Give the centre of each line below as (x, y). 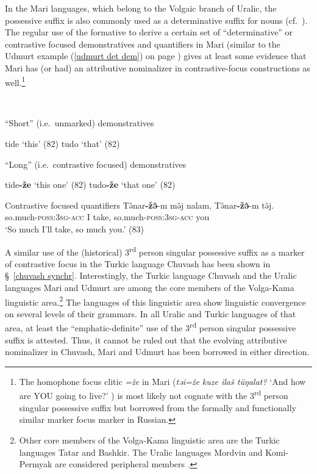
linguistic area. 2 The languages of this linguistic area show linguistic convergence (155, 301)
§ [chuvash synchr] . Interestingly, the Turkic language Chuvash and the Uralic (151, 275)
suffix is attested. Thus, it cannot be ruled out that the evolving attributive (146, 339)
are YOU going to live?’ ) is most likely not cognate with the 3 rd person (154, 395)
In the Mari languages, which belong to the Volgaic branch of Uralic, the (141, 8)
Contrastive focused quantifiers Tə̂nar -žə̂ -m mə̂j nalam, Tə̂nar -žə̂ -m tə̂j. (140, 205)
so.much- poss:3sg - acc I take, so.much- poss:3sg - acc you (107, 217)
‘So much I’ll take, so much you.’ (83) (74, 228)
